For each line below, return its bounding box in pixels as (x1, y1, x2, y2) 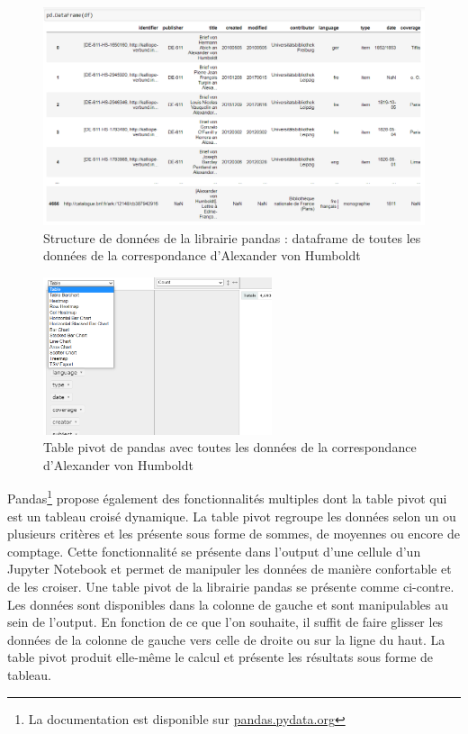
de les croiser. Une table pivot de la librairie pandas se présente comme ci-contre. (7, 577, 454, 596)
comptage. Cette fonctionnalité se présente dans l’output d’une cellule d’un (7, 541, 421, 560)
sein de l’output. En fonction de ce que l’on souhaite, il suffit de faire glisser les (7, 612, 444, 631)
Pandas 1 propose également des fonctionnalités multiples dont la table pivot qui (7, 486, 447, 508)
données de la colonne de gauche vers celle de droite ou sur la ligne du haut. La (7, 630, 445, 648)
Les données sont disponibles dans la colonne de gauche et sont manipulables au (7, 594, 449, 613)
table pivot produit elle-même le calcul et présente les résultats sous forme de (7, 648, 434, 666)
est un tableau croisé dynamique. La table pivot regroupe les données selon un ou (7, 506, 456, 525)
